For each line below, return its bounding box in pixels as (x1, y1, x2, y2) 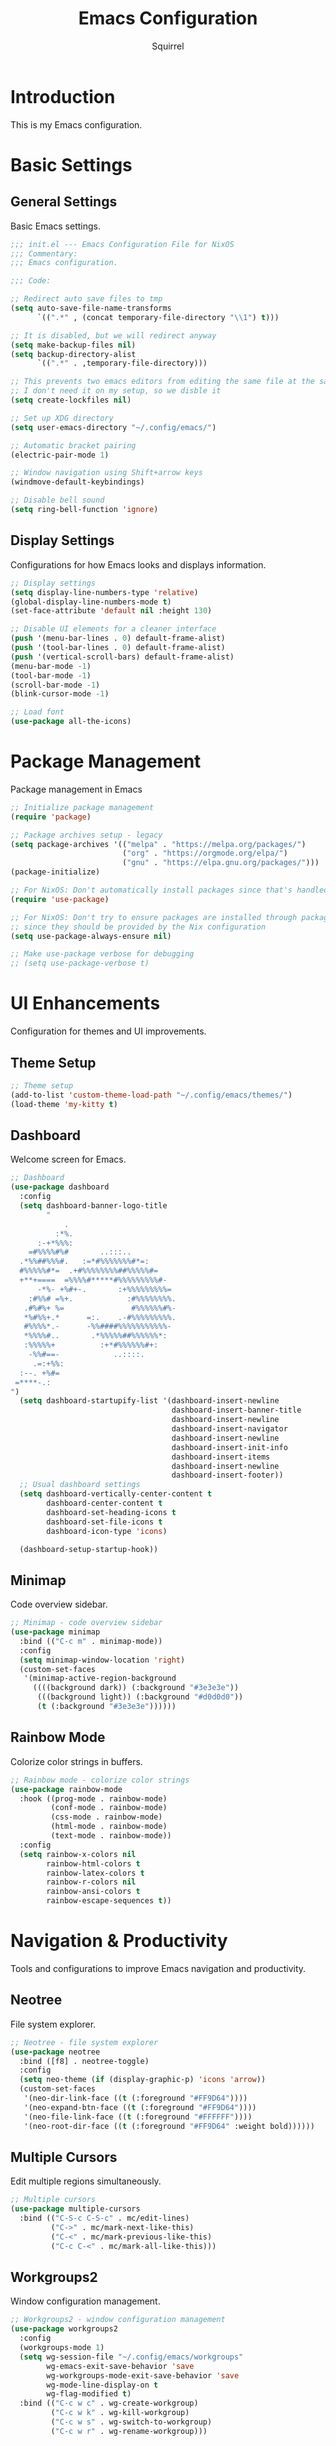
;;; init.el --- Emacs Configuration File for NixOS (10, 239, 235, 249)
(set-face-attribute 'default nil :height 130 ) (10, 606, 213, 616)
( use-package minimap (10, 1627, 101, 1637)
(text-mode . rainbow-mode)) (50, 1831, 172, 1841)
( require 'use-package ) (10, 894, 110, 904)
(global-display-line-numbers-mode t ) (10, 597, 172, 607)
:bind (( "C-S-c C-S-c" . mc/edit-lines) (19, 2213, 190, 2224)
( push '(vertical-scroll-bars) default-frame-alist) (10, 652, 235, 662)
